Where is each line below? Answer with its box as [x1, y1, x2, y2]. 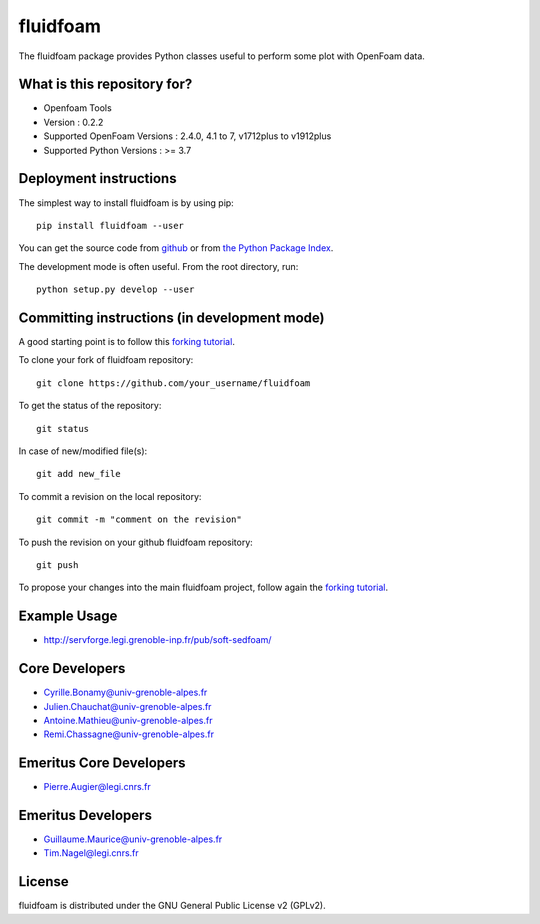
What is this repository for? [18, 76, 193, 93]
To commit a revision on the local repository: [18, 490, 202, 502]
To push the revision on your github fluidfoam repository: [18, 536, 254, 548]
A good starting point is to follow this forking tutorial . [18, 336, 235, 347]
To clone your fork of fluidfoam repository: [18, 354, 194, 366]
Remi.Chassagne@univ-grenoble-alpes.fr [43, 728, 215, 740]
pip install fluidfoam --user [36, 220, 185, 231]
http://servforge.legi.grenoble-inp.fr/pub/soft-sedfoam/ [43, 634, 272, 646]
